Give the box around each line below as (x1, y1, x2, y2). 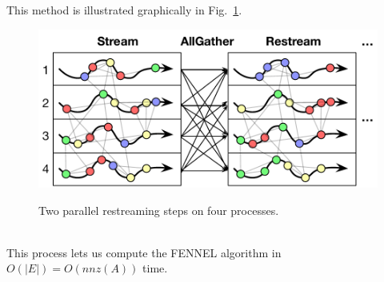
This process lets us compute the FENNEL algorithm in (6, 244, 282, 260)
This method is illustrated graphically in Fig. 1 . (6, 2, 242, 18)
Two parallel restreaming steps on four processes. (38, 201, 279, 218)
